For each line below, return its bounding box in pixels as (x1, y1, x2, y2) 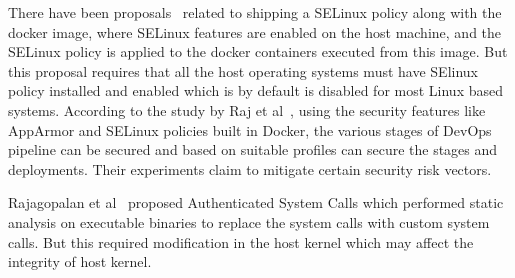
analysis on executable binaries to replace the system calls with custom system (8, 211, 490, 232)
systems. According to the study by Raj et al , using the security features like (8, 99, 486, 120)
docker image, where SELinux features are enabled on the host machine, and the (8, 21, 502, 42)
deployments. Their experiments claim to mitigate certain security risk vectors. (8, 158, 492, 179)
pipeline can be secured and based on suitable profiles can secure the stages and (8, 139, 498, 160)
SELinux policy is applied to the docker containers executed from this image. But (8, 41, 508, 62)
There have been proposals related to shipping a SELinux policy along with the (8, 2, 502, 22)
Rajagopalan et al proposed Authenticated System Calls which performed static (8, 192, 504, 213)
